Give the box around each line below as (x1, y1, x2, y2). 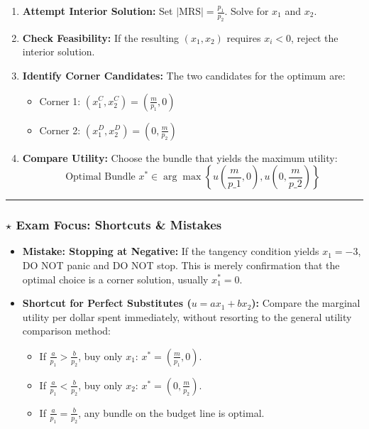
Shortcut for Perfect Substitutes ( (22, 295, 192, 310)
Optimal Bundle (65, 172, 136, 183)
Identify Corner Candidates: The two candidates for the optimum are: (22, 67, 346, 82)
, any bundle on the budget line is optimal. (78, 405, 265, 420)
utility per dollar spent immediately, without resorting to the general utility (22, 309, 352, 324)
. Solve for (224, 4, 269, 18)
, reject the (291, 30, 338, 45)
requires (226, 30, 261, 45)
